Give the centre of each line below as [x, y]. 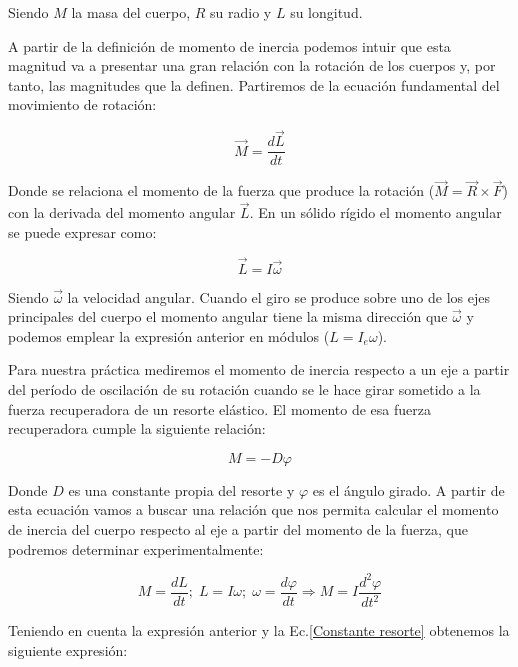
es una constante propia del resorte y [181, 489]
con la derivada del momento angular [122, 212]
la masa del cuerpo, [131, 12]
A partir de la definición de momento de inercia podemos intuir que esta [229, 45]
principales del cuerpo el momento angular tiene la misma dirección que [228, 316]
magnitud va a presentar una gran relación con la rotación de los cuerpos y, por [252, 65]
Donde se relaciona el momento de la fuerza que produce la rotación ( [221, 190]
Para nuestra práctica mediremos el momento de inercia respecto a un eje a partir [259, 369]
